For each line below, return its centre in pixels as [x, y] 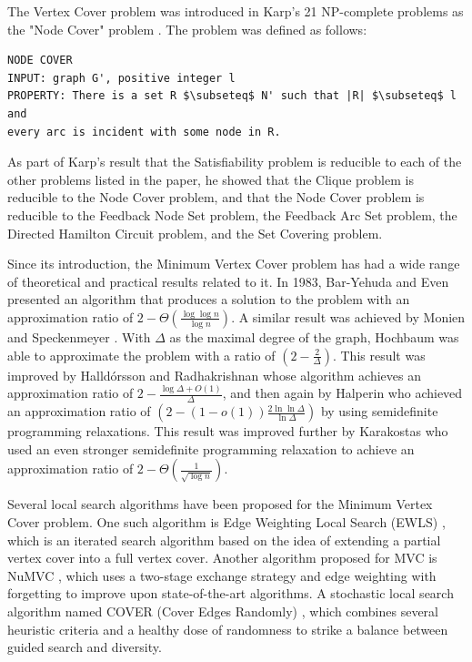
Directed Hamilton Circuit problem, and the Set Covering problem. [195, 233]
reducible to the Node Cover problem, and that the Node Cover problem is [216, 197]
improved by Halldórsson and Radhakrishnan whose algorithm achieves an [214, 375]
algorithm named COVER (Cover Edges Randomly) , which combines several [223, 611]
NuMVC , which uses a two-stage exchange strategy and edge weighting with [222, 575]
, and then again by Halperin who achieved [342, 393]
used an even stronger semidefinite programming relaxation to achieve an [211, 448]
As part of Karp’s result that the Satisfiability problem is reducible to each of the [235, 162]
